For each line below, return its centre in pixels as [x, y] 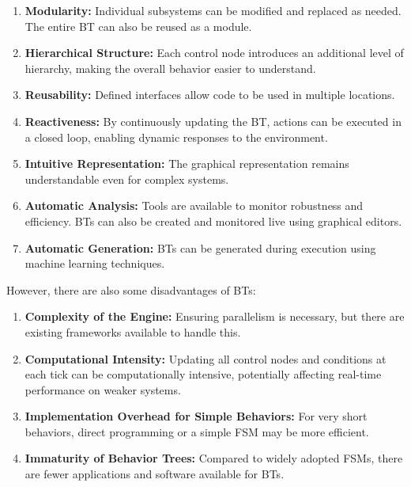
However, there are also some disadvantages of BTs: [131, 289]
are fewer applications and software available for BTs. [155, 474]
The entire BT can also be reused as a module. [138, 26]
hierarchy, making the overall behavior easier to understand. [170, 68]
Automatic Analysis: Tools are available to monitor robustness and [194, 205]
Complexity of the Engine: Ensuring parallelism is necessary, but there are [215, 316]
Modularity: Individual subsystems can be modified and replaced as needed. [213, 10]
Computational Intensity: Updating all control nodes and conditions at [205, 358]
